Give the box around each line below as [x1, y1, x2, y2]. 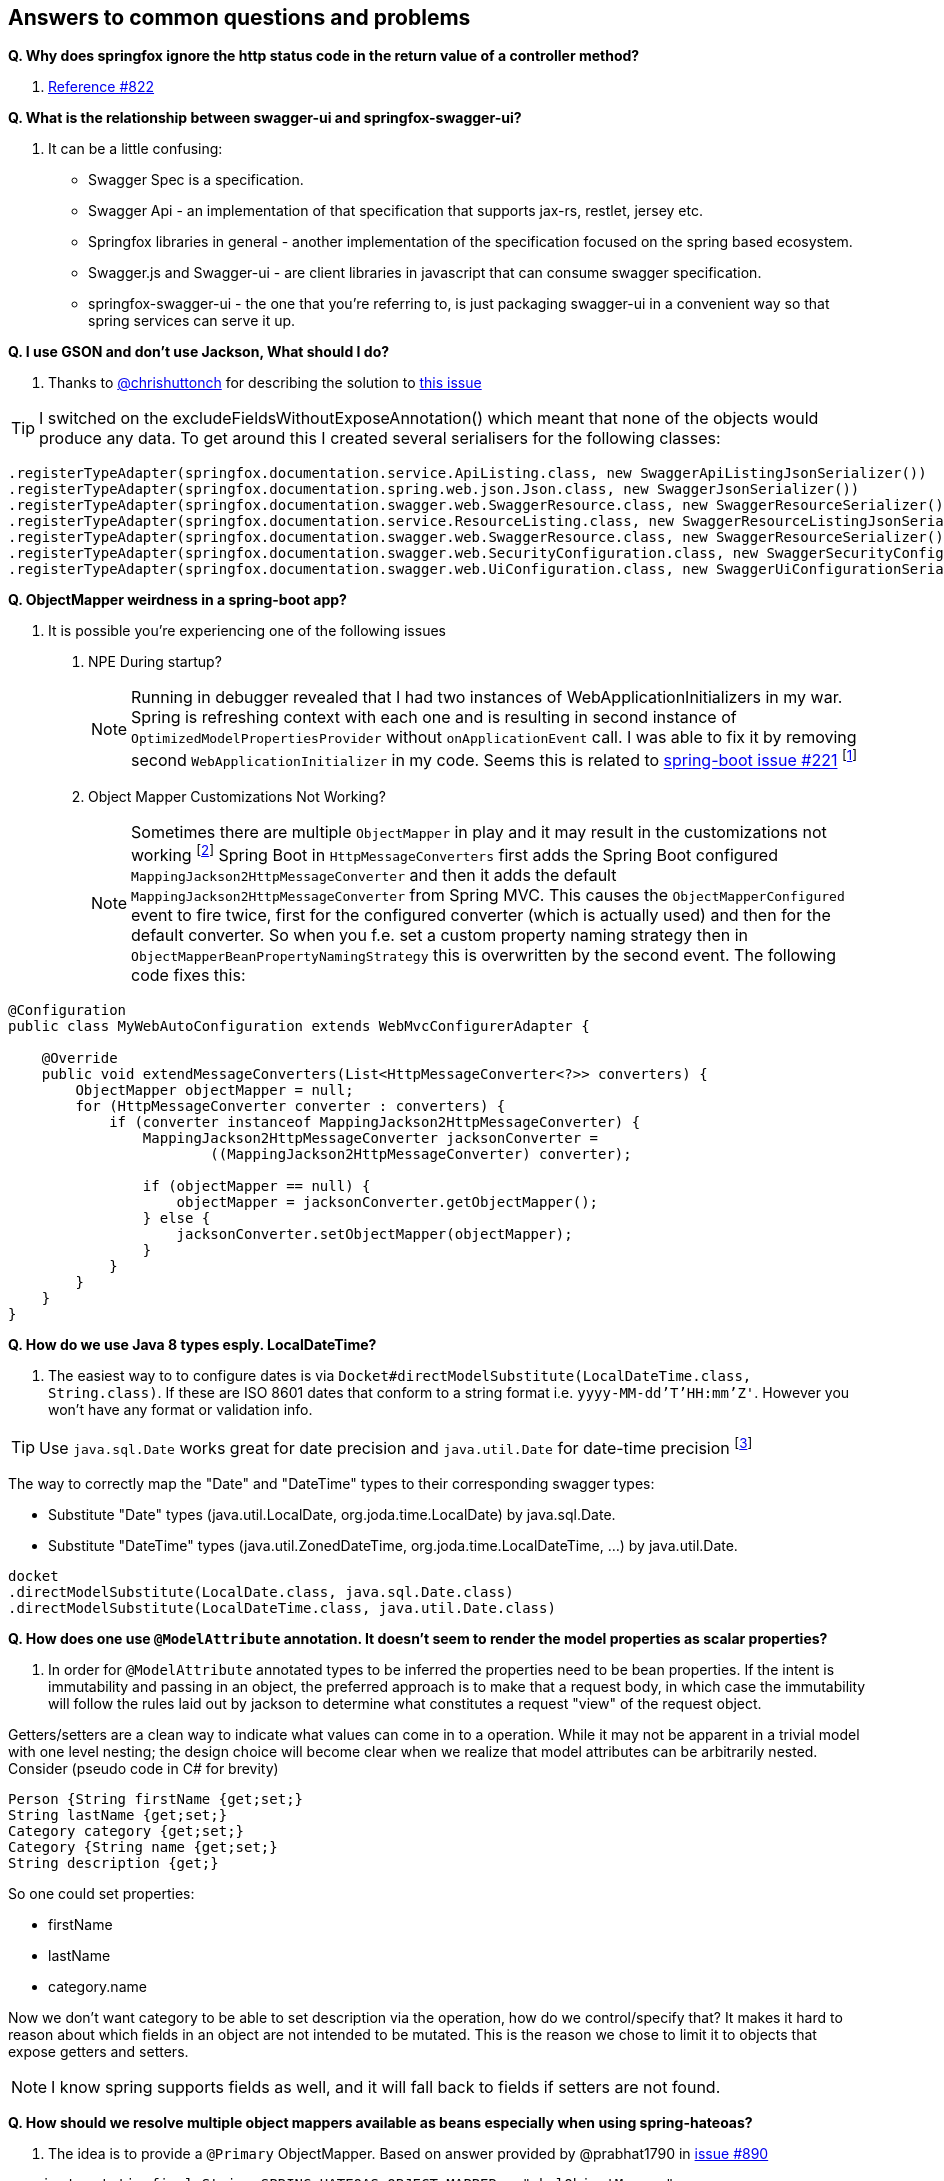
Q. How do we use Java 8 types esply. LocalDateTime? [8, 1336, 377, 1354]
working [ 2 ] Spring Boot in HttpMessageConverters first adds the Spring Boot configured [131, 841, 778, 866]
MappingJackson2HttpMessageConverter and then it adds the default [131, 865, 617, 886]
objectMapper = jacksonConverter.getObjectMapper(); [176, 1194, 599, 1211]
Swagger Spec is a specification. [88, 171, 304, 189]
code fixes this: [131, 965, 246, 986]
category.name [48, 1978, 147, 1996]
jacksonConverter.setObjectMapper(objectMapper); [176, 1226, 573, 1243]
